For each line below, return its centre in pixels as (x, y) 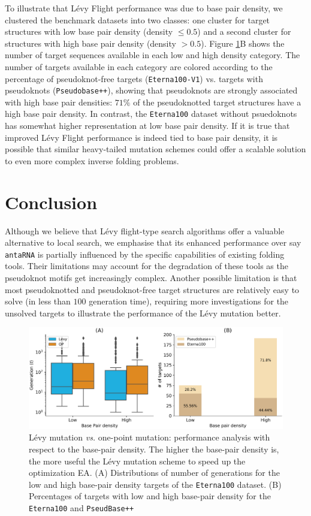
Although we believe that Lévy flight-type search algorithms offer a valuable (145, 230)
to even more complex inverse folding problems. (92, 160)
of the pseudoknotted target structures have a (217, 102)
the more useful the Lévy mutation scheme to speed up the (137, 461)
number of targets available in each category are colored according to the (139, 66)
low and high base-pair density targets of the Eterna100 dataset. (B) (155, 484)
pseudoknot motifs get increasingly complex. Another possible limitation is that (151, 278)
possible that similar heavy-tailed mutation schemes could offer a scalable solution (155, 149)
